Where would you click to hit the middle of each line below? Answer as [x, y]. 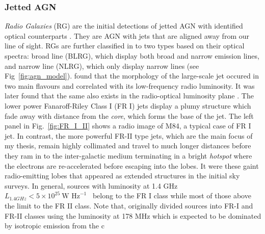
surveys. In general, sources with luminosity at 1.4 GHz [91, 185]
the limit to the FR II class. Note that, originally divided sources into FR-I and [129, 205]
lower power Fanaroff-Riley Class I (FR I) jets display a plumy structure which [128, 105]
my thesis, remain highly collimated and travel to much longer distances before [128, 146]
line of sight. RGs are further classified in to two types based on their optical [125, 46]
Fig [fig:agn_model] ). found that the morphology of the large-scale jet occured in [132, 76]
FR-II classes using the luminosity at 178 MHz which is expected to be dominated [133, 215]
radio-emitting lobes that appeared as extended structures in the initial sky [122, 176]
